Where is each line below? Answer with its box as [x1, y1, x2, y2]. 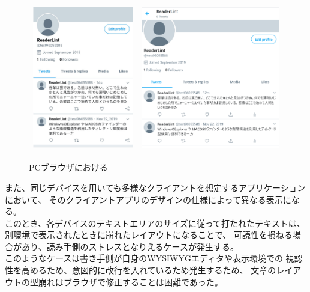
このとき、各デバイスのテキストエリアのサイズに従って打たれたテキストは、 [5, 216, 305, 229]
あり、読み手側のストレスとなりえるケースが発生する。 [21, 240, 239, 252]
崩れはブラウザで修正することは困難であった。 [38, 275, 223, 288]
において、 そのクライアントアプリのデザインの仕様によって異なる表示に [5, 193, 291, 205]
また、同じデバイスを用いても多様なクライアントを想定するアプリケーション [5, 181, 306, 193]
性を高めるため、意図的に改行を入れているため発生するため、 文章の [5, 264, 276, 276]
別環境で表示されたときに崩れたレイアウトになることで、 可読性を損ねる [5, 228, 293, 241]
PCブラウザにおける [29, 161, 108, 174]
